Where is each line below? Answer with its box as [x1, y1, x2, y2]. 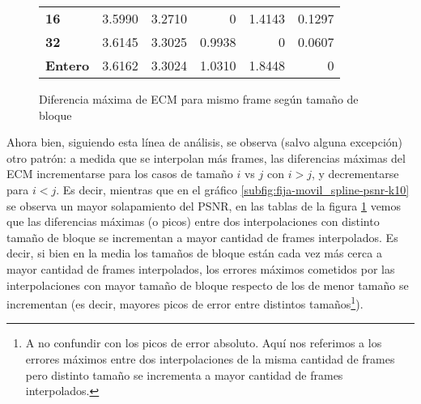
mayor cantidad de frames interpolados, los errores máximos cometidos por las [6, 260, 395, 277]
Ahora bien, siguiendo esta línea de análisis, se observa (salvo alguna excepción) [6, 134, 403, 151]
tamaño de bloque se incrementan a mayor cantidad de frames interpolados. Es [6, 228, 398, 245]
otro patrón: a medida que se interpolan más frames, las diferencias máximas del [6, 149, 406, 166]
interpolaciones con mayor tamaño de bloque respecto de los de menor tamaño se [6, 276, 409, 293]
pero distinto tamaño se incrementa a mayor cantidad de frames [25, 366, 343, 383]
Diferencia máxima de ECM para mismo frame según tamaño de [39, 91, 359, 107]
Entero [45, 56, 90, 74]
